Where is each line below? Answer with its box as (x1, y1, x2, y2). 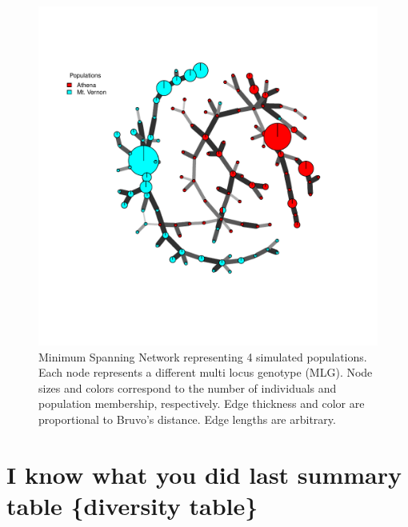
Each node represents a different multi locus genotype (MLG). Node (38, 364, 373, 381)
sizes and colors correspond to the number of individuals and (38, 379, 337, 396)
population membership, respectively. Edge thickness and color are (38, 395, 365, 412)
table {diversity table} (6, 489, 258, 521)
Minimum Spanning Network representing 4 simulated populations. (38, 348, 367, 365)
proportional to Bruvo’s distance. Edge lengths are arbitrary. (38, 410, 336, 427)
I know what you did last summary (6, 457, 402, 490)
